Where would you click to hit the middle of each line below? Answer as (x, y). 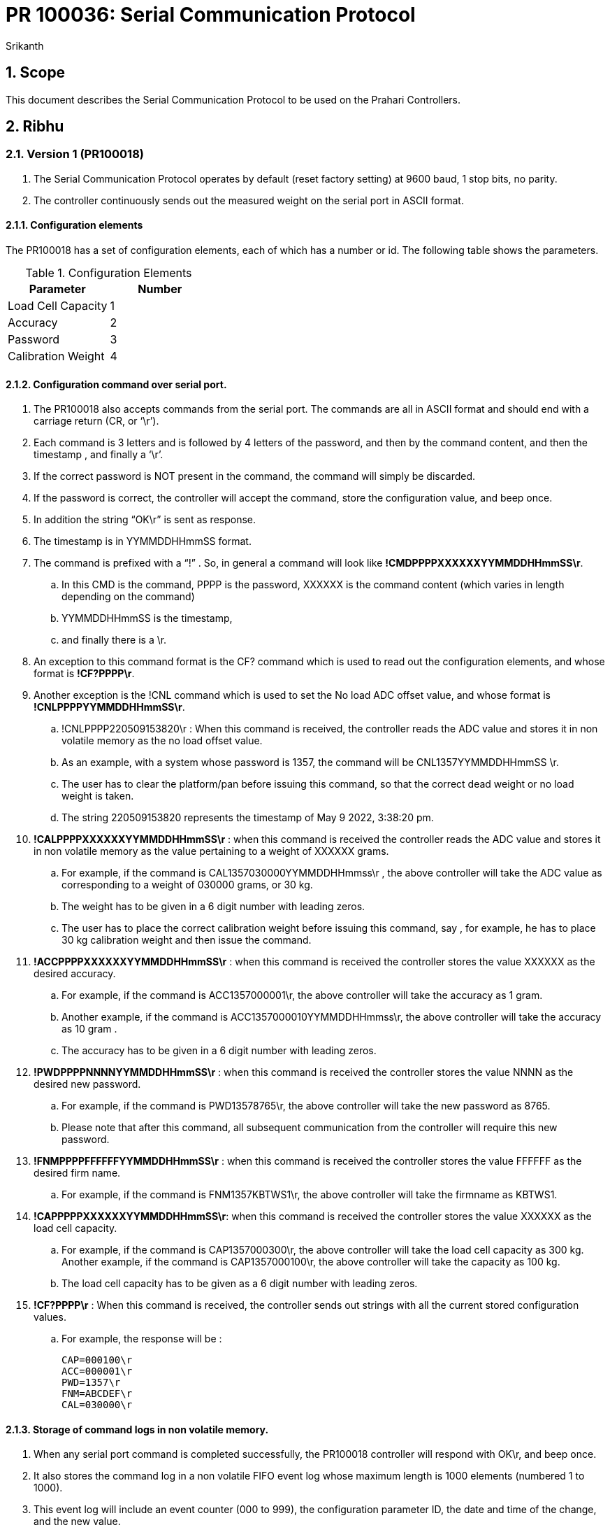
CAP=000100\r (97, 1360)
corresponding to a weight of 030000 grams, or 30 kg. (187, 885)
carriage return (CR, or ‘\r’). (96, 421)
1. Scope (36, 73)
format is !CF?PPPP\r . (84, 674)
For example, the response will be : (142, 1339)
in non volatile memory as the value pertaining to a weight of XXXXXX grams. (211, 851)
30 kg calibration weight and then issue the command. (187, 940)
